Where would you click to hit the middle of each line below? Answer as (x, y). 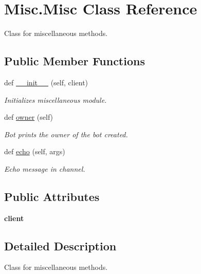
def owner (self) (29, 117)
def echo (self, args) (35, 151)
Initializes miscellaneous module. (56, 99)
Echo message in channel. (45, 168)
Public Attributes (52, 196)
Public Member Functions (75, 61)
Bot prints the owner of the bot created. (66, 134)
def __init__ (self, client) (46, 82)
